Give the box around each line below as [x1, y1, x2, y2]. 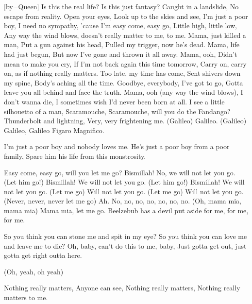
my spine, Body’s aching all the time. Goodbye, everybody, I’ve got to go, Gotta [4, 77, 243, 87]
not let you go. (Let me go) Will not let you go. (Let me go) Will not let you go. [4, 186, 244, 196]
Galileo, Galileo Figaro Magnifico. [4, 125, 104, 135]
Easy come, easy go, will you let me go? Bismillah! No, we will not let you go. [4, 167, 235, 177]
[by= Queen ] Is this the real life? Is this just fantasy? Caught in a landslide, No [4, 1, 239, 11]
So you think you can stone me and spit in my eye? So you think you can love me [4, 231, 247, 241]
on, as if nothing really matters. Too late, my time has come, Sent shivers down [4, 68, 241, 78]
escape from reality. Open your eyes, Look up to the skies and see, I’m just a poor [4, 11, 248, 21]
